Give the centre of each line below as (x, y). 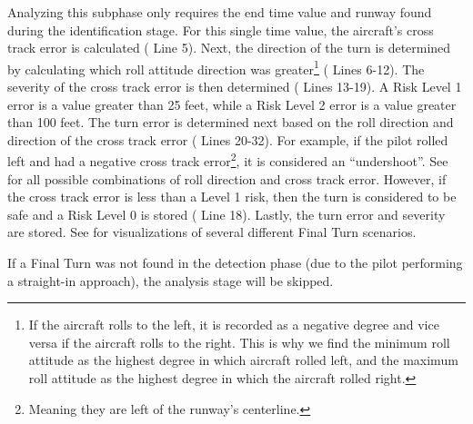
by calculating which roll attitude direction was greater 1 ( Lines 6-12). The (216, 67)
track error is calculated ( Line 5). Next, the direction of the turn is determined (229, 48)
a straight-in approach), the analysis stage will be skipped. (171, 280)
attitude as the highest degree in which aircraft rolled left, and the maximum (243, 360)
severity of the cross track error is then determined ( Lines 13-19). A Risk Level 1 (235, 87)
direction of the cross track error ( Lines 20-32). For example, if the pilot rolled (228, 139)
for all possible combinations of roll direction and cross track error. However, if (227, 178)
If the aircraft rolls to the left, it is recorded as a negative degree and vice (234, 325)
